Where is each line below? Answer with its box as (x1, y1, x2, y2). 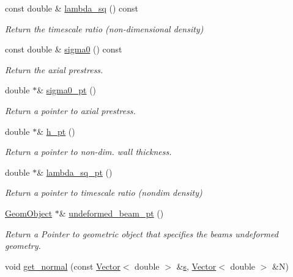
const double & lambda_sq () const (5, 2, 139, 14)
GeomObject (5, 206, 53, 219)
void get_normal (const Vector (5, 259, 121, 272)
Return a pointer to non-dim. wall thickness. (5, 145, 172, 158)
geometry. (5, 239, 41, 252)
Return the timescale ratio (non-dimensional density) (5, 22, 204, 35)
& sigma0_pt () (37, 84, 97, 96)
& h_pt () (37, 124, 75, 137)
